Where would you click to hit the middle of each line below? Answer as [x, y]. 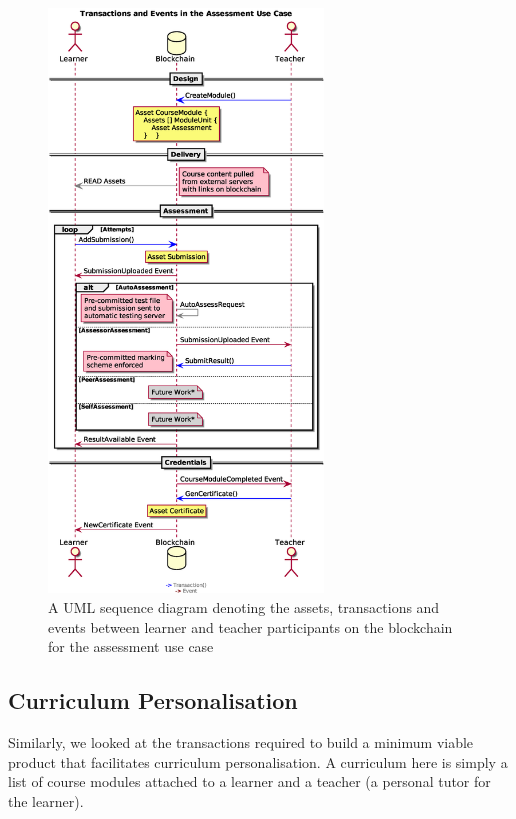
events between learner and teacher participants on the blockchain [250, 626]
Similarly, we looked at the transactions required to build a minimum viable [241, 742]
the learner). [46, 800]
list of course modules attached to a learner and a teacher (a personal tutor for [249, 781]
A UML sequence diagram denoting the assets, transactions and [244, 607]
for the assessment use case [131, 646]
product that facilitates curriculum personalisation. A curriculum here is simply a [258, 761]
